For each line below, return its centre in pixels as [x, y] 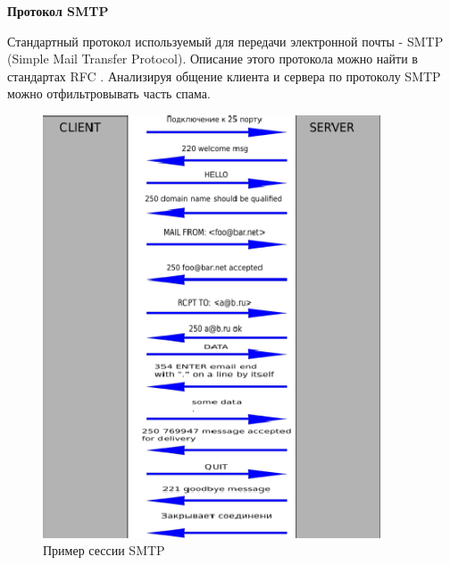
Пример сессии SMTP [104, 550]
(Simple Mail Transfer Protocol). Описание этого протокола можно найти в [212, 59]
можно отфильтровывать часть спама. [109, 93]
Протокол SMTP [58, 11]
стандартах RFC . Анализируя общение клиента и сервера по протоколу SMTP [224, 76]
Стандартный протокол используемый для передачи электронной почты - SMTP [225, 41]
